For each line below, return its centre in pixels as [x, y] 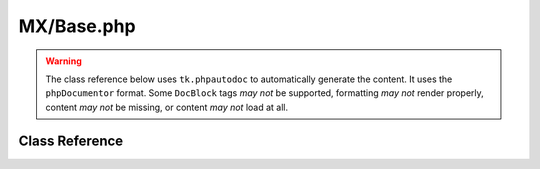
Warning [63, 61]
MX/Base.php [77, 26]
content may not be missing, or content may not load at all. [167, 107]
